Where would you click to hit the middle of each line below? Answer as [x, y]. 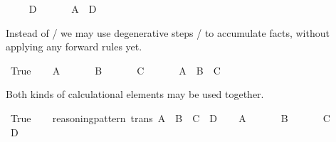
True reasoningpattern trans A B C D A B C [170, 118]
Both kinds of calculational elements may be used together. [135, 94]
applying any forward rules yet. [74, 47]
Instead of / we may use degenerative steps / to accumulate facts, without [168, 32]
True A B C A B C [115, 70]
